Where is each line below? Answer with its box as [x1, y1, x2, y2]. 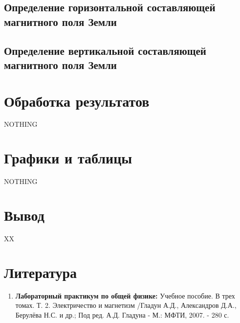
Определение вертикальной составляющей [4, 43, 206, 58]
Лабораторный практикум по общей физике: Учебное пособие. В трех [15, 290, 235, 300]
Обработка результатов [4, 91, 150, 111]
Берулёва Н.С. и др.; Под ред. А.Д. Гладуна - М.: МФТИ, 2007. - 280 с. [15, 309, 229, 320]
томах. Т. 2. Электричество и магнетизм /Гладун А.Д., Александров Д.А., [15, 300, 237, 310]
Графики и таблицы [4, 148, 132, 168]
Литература [4, 262, 77, 282]
